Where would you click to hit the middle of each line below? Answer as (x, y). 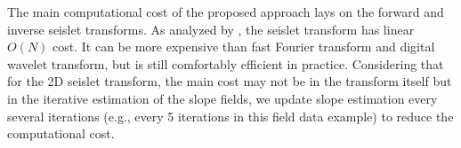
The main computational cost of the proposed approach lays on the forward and (226, 12)
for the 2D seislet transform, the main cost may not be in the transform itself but (230, 81)
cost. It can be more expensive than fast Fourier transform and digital (244, 47)
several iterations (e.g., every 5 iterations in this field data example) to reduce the (230, 116)
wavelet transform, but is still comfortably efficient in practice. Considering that (226, 63)
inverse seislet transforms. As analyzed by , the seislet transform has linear (211, 29)
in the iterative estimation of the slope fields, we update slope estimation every (222, 98)
